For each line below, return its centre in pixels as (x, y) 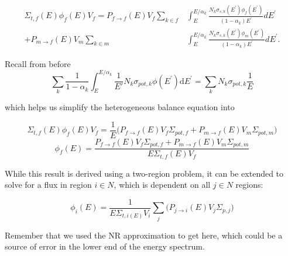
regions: (249, 185)
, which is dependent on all (162, 185)
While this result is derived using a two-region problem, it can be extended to (144, 173)
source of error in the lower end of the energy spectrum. (105, 246)
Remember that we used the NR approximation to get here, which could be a (144, 235)
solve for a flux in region (48, 185)
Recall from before (38, 63)
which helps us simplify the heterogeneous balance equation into (120, 106)
